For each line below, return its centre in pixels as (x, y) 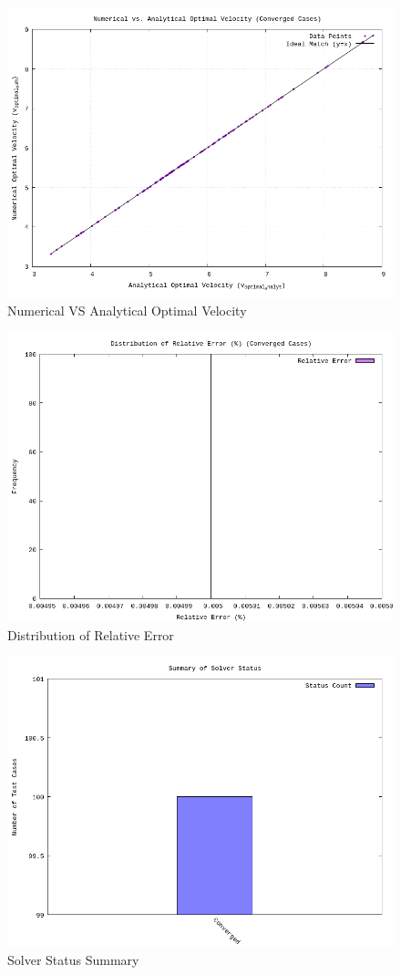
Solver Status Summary (73, 959)
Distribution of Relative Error (91, 634)
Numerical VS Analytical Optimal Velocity (127, 310)
